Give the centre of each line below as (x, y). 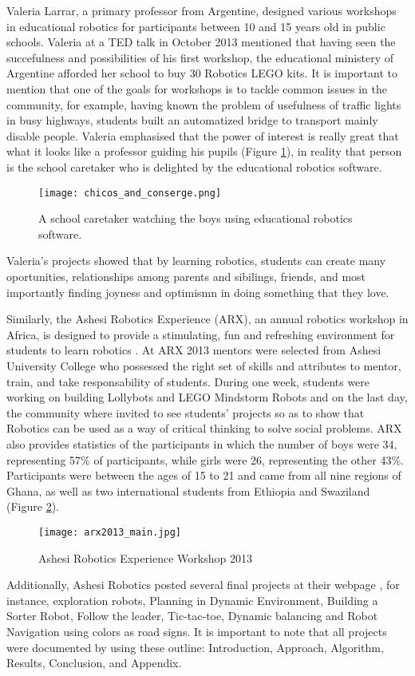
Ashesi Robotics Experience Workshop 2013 (145, 557)
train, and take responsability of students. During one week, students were (188, 381)
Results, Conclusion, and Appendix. (94, 663)
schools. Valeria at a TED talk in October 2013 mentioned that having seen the (201, 42)
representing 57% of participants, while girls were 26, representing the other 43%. (205, 459)
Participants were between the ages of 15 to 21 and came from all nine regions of (204, 475)
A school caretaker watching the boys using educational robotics (196, 218)
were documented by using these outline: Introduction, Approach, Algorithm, (195, 647)
